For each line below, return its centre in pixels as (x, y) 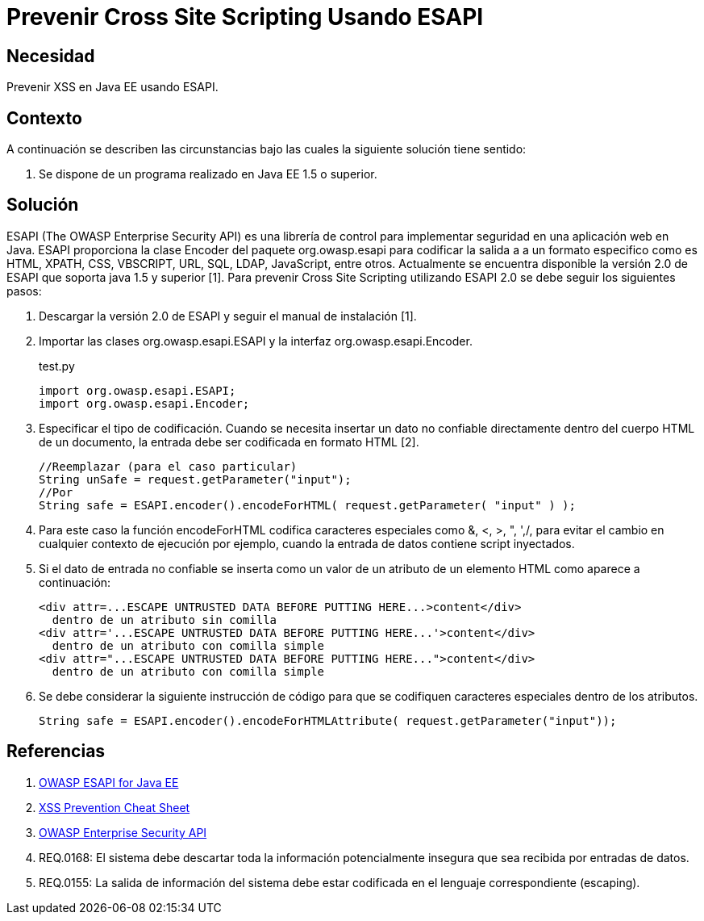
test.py (57, 366)
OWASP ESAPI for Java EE (109, 782)
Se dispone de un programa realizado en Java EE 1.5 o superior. (208, 174)
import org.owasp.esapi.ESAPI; (137, 390)
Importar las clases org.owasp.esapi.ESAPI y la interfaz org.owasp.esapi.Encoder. (256, 341)
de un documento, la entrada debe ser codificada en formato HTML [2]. (229, 442)
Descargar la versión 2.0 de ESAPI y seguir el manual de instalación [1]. (228, 316)
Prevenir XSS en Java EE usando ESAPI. (112, 87)
